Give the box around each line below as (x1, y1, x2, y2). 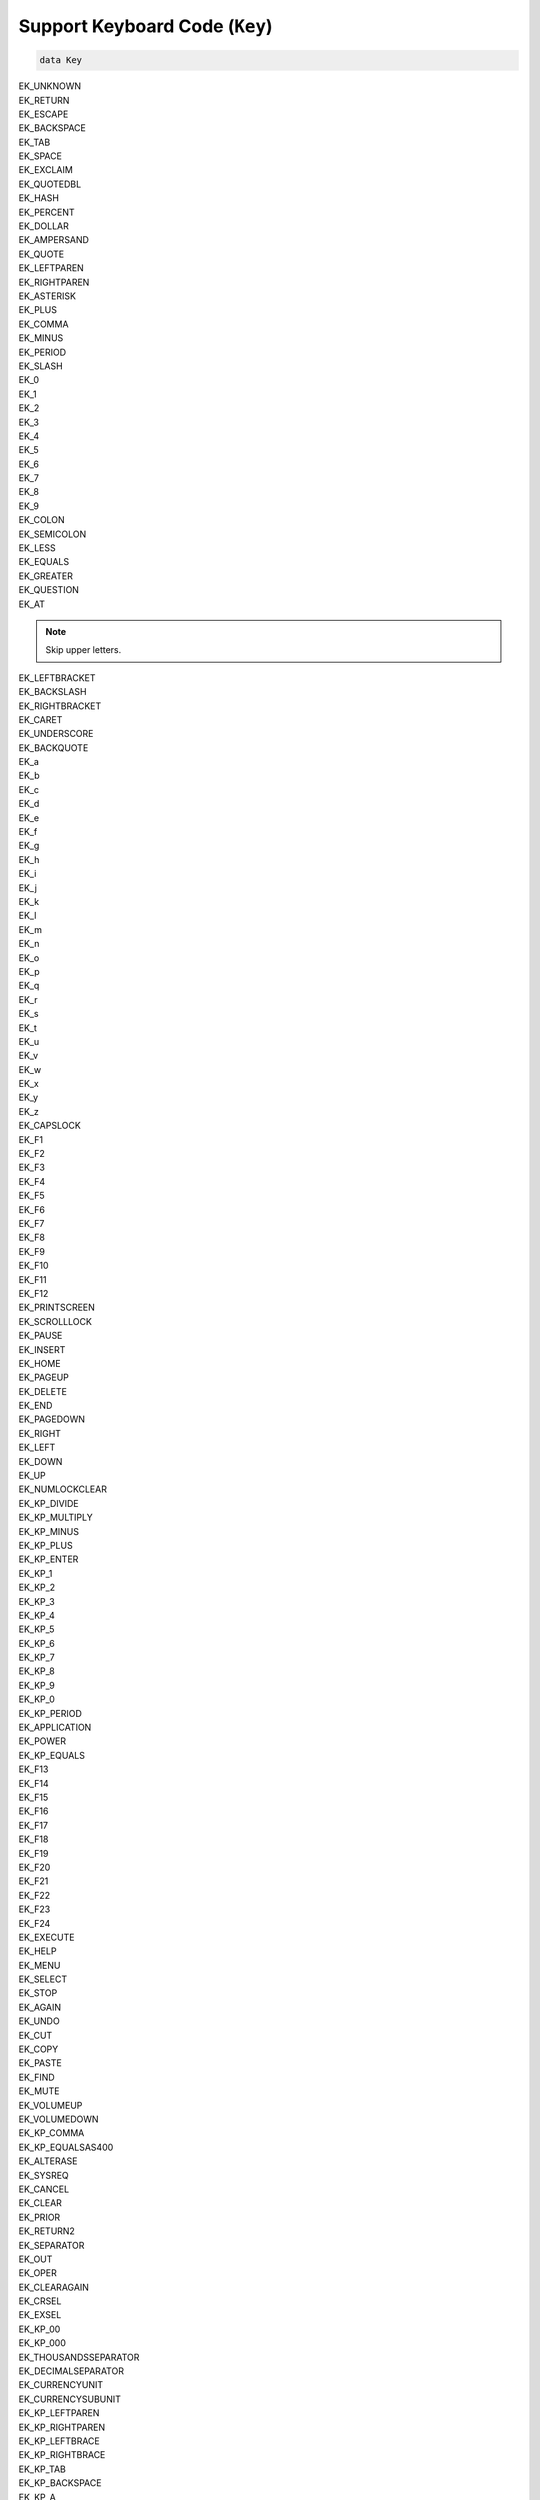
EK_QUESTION (18, 584, 80, 596)
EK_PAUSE (18, 1330, 63, 1342)
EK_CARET (18, 713, 63, 725)
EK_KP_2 (18, 1581, 55, 1594)
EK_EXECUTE (18, 1931, 75, 1943)
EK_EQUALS (18, 556, 70, 568)
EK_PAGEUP (18, 1371, 69, 1384)
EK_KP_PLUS (18, 1539, 74, 1551)
